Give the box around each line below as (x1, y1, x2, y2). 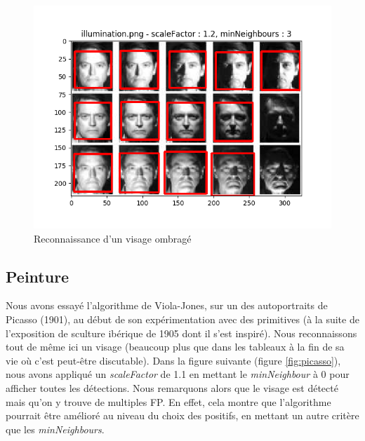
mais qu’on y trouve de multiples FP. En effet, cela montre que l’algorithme (6, 394, 331, 409)
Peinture (6, 265, 69, 287)
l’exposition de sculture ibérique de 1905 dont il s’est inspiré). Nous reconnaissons (6, 325, 357, 340)
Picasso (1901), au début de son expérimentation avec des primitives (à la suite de (6, 311, 359, 326)
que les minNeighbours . (6, 421, 105, 436)
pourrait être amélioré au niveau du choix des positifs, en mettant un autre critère (6, 408, 359, 423)
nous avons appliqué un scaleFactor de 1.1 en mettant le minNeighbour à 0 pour (6, 367, 350, 381)
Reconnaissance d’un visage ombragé (34, 231, 192, 245)
